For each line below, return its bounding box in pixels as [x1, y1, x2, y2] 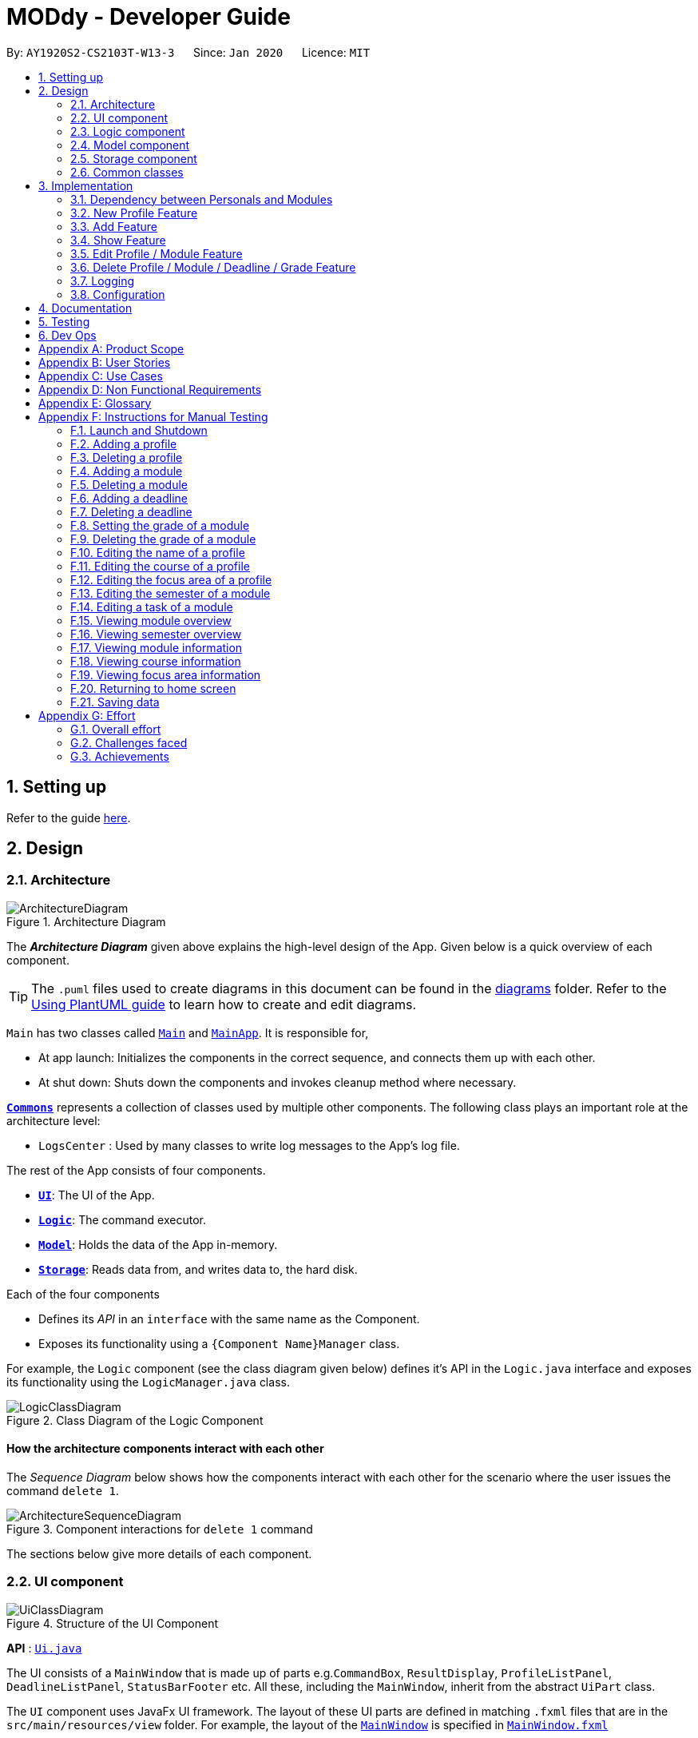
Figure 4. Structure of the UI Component [6, 1616, 219, 1630]
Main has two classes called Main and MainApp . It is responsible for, [6, 1025, 369, 1040]
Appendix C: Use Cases [38, 368, 163, 383]
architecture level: [6, 1113, 101, 1128]
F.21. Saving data [70, 694, 160, 709]
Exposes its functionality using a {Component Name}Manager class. [38, 1336, 400, 1350]
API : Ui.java [6, 1641, 82, 1655]
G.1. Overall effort [70, 722, 161, 736]
